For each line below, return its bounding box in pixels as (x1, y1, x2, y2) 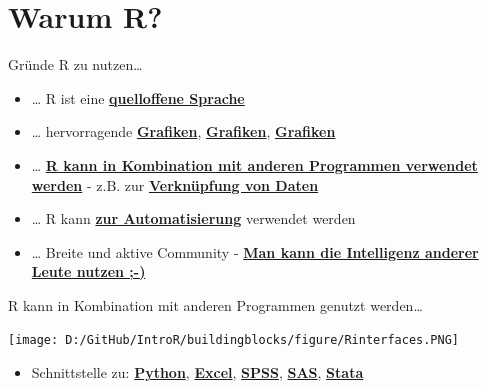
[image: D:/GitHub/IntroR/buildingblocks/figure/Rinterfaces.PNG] (8, 333, 460, 348)
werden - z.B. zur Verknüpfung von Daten (31, 174, 319, 195)
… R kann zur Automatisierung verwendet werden (31, 208, 356, 229)
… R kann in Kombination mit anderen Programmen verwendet (31, 154, 478, 175)
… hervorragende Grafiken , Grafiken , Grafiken (31, 121, 336, 142)
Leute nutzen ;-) (31, 261, 146, 282)
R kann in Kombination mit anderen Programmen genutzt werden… (8, 294, 423, 315)
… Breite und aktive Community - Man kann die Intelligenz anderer (31, 241, 479, 262)
